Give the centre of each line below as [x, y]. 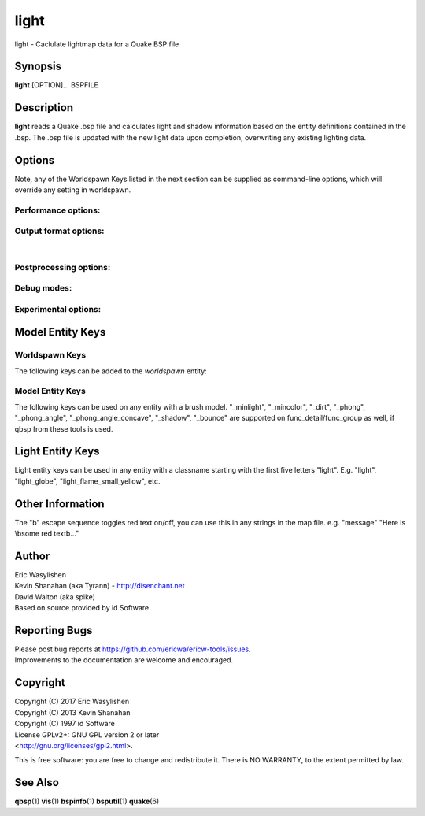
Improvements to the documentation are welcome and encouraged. [124, 660]
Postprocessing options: [63, 267]
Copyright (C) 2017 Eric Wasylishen [72, 702]
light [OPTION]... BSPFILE [56, 85]
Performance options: [57, 210]
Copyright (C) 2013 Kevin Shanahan [72, 712]
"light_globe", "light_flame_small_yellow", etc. [87, 481]
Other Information [60, 504]
